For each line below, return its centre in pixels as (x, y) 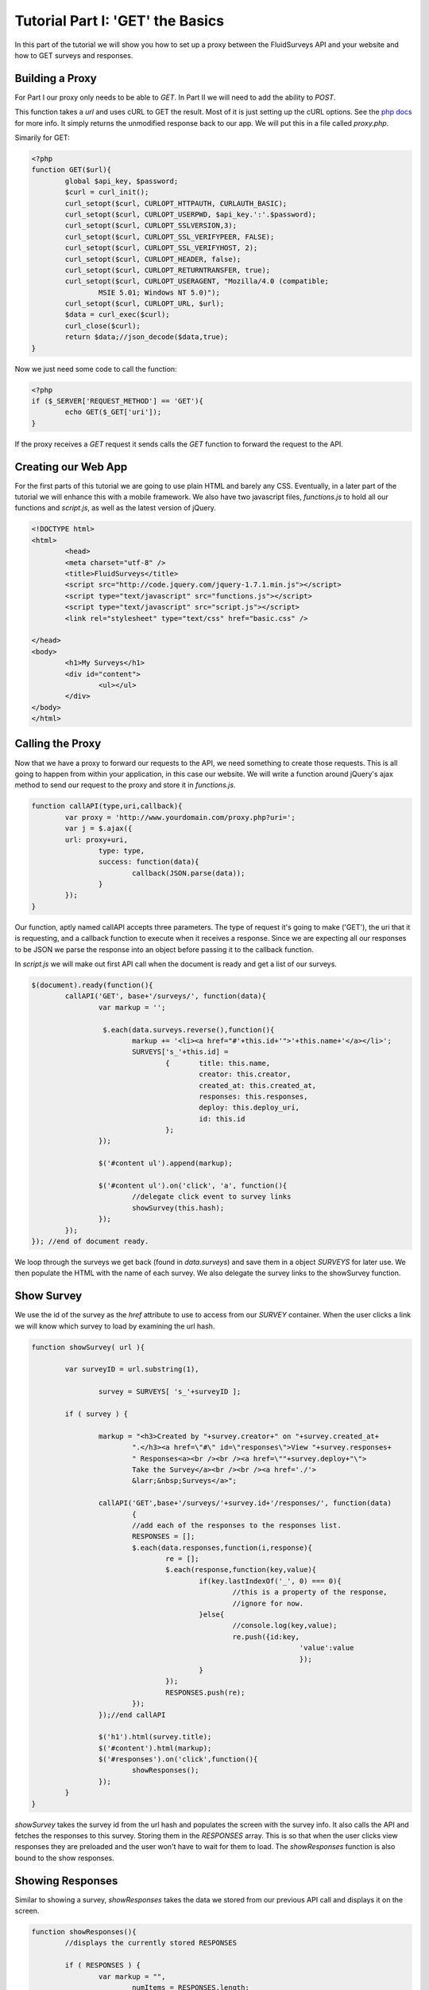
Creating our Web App (71, 467)
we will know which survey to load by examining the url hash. (115, 1326)
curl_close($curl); (102, 326)
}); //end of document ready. (90, 1241)
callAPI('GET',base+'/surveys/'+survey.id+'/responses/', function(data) (245, 1503)
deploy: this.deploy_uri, (249, 1108)
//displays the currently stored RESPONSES (151, 1943)
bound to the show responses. (64, 1858)
